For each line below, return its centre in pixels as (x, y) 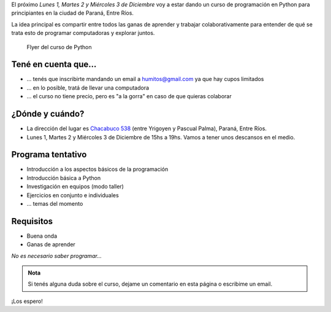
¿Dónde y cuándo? (48, 114)
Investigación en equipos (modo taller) (75, 187)
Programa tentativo (49, 154)
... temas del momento (55, 204)
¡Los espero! (27, 301)
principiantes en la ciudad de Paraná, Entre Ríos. (73, 13)
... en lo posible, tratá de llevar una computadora (88, 88)
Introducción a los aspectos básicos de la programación (97, 170)
